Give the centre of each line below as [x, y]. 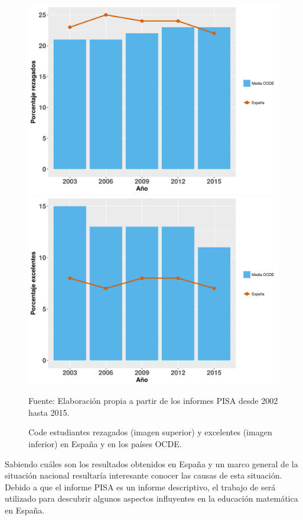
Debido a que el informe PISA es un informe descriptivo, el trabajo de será [140, 487]
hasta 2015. [49, 412]
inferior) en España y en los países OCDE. [105, 443]
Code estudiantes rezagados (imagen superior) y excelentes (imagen [150, 432]
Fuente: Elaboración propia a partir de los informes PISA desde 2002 [153, 401]
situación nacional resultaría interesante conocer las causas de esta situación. [144, 475]
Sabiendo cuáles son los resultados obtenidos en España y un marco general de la [151, 463]
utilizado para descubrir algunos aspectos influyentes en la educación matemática [151, 498]
